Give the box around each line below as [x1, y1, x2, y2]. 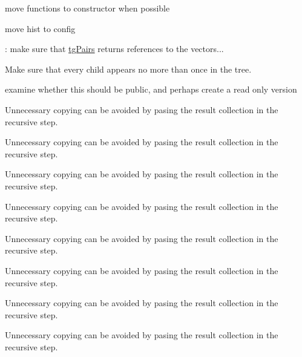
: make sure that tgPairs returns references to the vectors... [5, 42, 224, 55]
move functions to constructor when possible [5, 2, 170, 14]
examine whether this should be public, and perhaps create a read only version [5, 83, 297, 96]
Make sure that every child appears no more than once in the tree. [5, 62, 252, 75]
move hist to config [5, 22, 76, 34]
